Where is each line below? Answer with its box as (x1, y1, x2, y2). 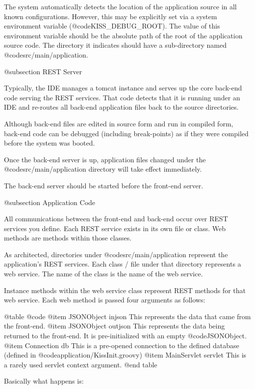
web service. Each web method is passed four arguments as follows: (4, 295, 205, 305)
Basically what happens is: (4, 376, 84, 386)
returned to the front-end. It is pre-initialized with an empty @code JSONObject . (4, 330, 247, 341)
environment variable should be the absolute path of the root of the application (4, 30, 243, 40)
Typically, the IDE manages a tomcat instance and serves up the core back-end (4, 83, 242, 93)
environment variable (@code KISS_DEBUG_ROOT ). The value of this (4, 21, 220, 31)
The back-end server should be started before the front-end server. (4, 180, 204, 190)
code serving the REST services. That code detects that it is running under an (4, 92, 240, 102)
